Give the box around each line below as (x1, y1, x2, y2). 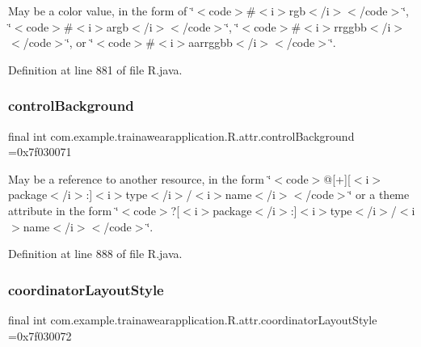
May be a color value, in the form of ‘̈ (8, 2, 194, 19)
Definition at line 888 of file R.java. (8, 245, 183, 262)
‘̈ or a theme (348, 186, 410, 203)
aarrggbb (188, 34, 233, 51)
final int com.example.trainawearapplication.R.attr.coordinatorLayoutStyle (8, 311, 377, 328)
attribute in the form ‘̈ (8, 201, 119, 218)
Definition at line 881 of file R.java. (8, 61, 183, 78)
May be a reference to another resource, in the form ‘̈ (8, 170, 272, 187)
